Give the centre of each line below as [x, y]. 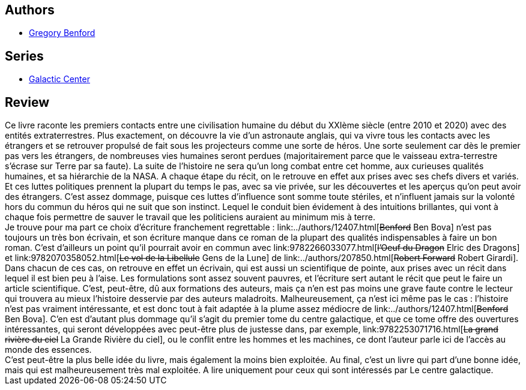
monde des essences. [48, 350]
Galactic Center [59, 79]
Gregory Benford [62, 33]
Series [24, 56]
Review [27, 102]
